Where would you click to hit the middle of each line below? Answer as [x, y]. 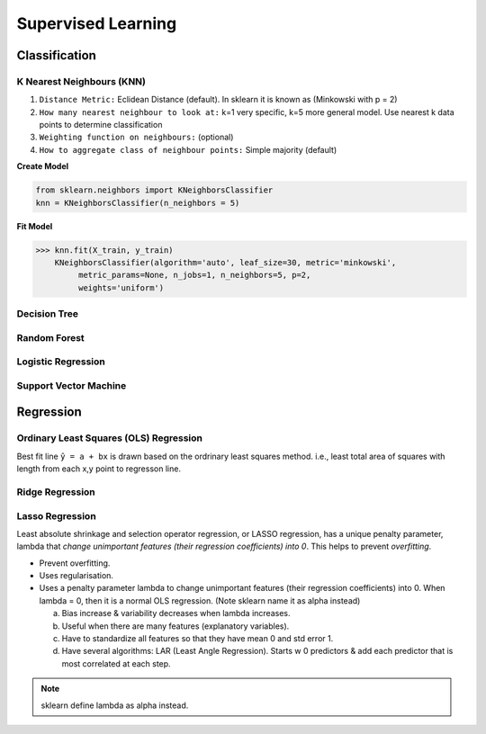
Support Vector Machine [72, 385]
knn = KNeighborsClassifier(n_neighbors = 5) [138, 203]
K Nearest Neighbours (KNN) [81, 81]
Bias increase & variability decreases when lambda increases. [176, 613]
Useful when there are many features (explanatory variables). [175, 626]
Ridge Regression [56, 492]
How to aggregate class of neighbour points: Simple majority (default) [188, 149]
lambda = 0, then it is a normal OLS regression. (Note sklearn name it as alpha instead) [200, 600]
